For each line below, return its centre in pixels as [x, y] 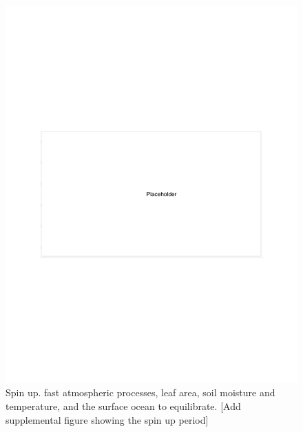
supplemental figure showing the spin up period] [107, 419]
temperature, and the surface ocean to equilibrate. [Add [123, 406]
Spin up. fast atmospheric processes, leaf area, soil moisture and [140, 392]
